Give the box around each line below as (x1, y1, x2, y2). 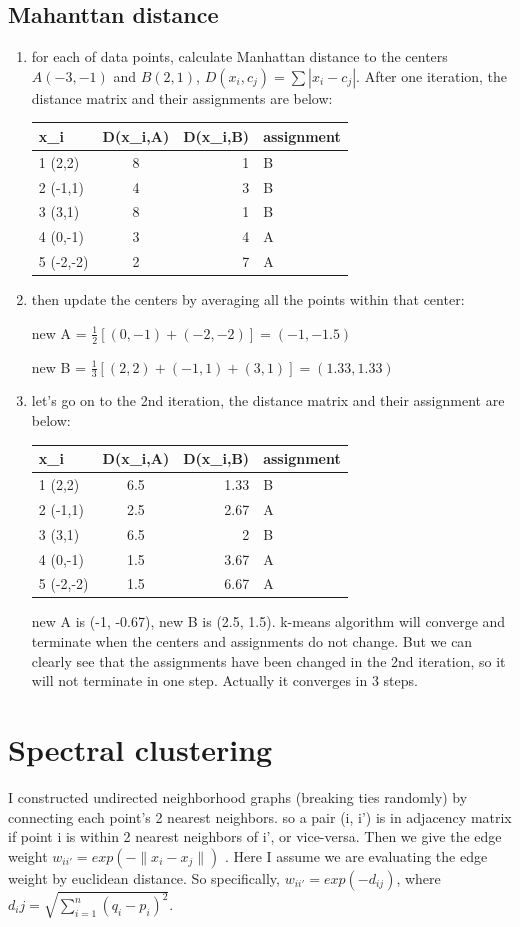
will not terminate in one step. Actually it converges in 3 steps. (31, 670, 418, 691)
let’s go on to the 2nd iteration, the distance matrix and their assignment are (31, 390, 505, 411)
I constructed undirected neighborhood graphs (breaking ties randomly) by (8, 786, 468, 807)
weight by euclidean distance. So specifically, (8, 867, 280, 888)
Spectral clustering (8, 729, 273, 770)
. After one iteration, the (356, 65, 508, 86)
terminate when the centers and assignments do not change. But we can (31, 631, 473, 652)
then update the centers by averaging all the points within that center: (31, 289, 465, 310)
